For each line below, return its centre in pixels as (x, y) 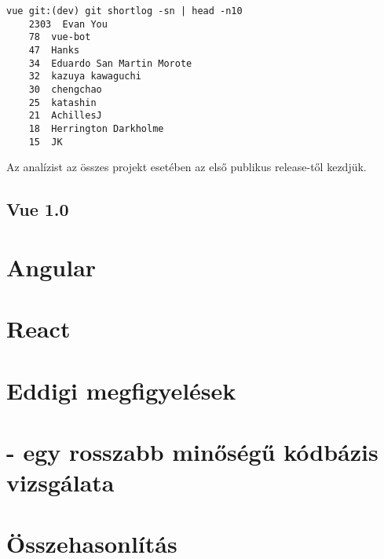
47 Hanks (54, 50)
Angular (51, 267)
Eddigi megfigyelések (121, 390)
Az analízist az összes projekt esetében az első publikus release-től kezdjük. (187, 167)
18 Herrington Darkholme (96, 128)
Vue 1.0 (38, 209)
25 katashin (62, 102)
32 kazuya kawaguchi (85, 77)
